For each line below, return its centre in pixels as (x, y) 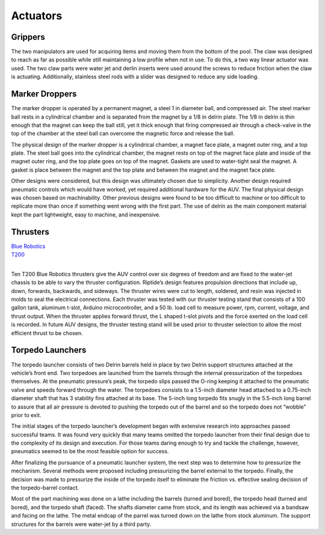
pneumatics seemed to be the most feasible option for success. (90, 451)
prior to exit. (26, 415)
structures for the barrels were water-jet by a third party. (81, 524)
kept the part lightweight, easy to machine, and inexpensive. (86, 214)
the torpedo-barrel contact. (45, 488)
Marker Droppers (44, 94)
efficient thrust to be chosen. (47, 333)
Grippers (28, 37)
